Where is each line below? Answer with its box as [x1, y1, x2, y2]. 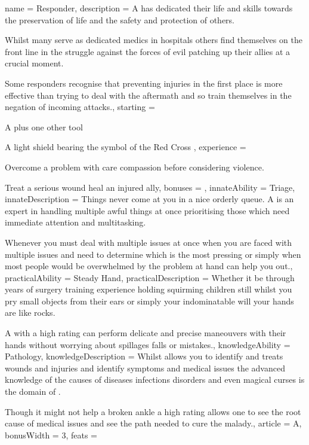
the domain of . [5, 385, 61, 398]
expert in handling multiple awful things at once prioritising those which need [5, 204, 290, 217]
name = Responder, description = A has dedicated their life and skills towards [5, 2, 293, 14]
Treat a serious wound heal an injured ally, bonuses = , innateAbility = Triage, [5, 181, 295, 193]
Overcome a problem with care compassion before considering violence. [5, 160, 264, 173]
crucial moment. [5, 57, 64, 69]
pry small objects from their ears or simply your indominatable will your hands [5, 294, 294, 307]
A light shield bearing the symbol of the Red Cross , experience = [5, 141, 246, 153]
